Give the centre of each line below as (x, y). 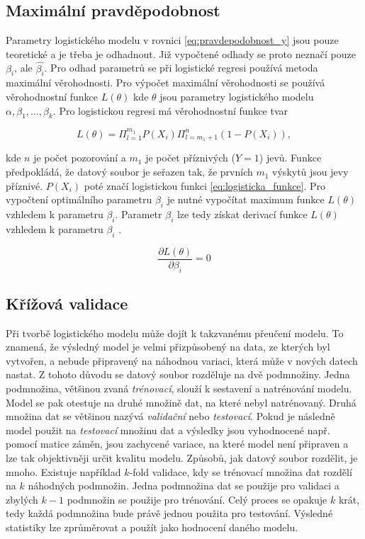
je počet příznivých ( (190, 158)
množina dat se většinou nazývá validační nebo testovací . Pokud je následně (170, 416)
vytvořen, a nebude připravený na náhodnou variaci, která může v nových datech (182, 360)
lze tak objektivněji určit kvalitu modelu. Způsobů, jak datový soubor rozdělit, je (182, 458)
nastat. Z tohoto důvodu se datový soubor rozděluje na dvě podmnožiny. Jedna (178, 374)
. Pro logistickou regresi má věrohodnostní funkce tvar (170, 110)
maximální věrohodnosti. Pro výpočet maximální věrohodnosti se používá (165, 83)
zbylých (22, 499)
